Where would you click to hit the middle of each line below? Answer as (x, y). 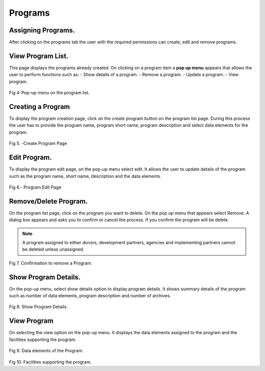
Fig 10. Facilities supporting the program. (50, 362)
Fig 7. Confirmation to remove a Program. (51, 263)
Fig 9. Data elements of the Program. (46, 351)
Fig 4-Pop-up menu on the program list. (49, 93)
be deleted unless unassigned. (53, 249)
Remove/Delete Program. (48, 201)
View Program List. (39, 56)
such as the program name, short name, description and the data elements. (85, 176)
